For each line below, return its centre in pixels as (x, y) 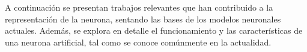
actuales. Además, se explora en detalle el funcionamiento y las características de (154, 30)
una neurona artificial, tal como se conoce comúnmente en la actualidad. (138, 42)
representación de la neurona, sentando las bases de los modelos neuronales (143, 19)
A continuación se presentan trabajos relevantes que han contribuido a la (139, 7)
